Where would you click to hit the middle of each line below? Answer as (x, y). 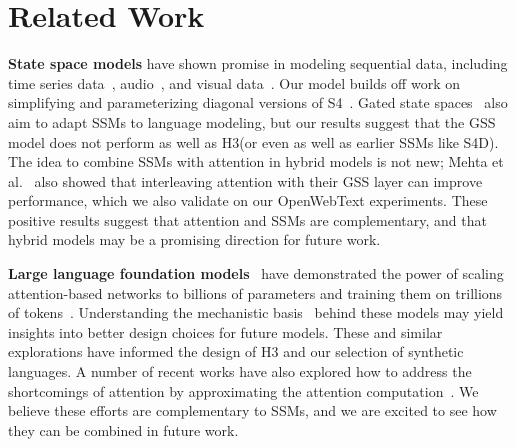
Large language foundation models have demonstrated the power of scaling (256, 273)
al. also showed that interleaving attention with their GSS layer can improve (245, 180)
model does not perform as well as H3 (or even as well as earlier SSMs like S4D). (253, 141)
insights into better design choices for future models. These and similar (225, 331)
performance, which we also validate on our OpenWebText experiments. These (248, 200)
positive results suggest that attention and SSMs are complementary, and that (247, 219)
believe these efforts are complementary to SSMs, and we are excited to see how (252, 410)
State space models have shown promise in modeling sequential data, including (258, 63)
